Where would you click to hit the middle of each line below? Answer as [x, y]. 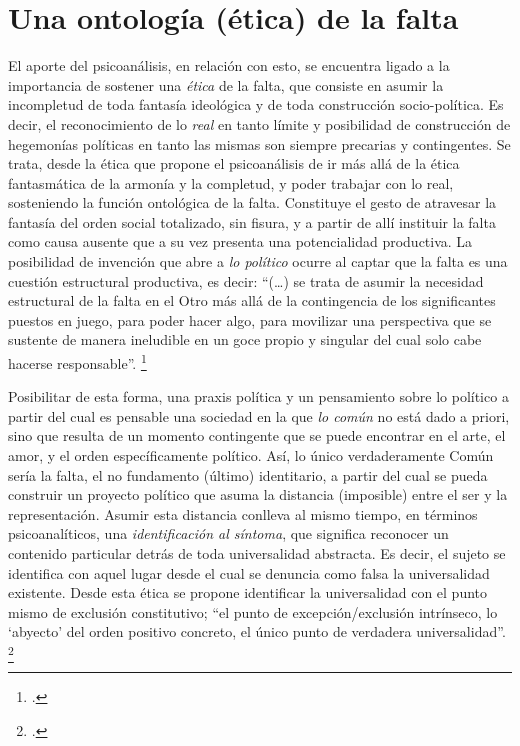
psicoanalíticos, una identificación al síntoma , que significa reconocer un [228, 533]
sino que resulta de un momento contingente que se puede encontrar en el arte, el [257, 435]
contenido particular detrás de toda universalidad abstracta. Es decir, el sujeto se [257, 553]
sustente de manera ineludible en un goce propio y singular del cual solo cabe [245, 339]
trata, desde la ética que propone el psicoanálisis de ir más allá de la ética [234, 163]
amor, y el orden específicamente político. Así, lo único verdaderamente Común [251, 455]
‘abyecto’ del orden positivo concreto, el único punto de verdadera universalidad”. [257, 631]
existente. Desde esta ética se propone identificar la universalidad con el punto [248, 592]
